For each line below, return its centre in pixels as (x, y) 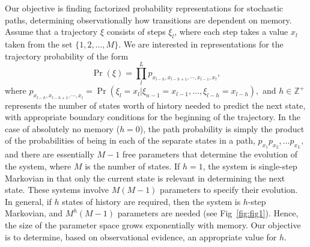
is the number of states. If (132, 166)
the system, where (38, 166)
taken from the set (39, 44)
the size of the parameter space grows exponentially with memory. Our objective (153, 225)
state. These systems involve (57, 190)
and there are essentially (50, 154)
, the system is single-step (250, 166)
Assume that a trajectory (51, 32)
